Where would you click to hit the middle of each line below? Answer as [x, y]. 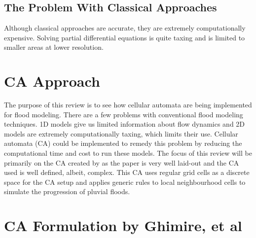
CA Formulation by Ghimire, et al [123, 225]
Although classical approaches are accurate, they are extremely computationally [125, 28]
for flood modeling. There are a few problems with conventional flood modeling [124, 114]
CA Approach [52, 81]
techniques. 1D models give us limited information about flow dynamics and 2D [125, 124]
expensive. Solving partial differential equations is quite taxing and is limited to [125, 37]
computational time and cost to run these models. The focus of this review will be [128, 153]
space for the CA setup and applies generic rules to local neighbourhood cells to [125, 182]
